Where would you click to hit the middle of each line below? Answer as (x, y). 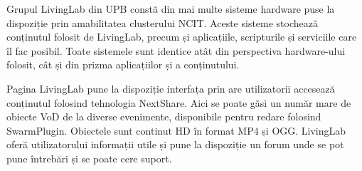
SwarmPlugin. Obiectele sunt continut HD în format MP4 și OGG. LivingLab (176, 130)
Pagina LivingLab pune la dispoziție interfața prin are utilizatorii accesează (171, 88)
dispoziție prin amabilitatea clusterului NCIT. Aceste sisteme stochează (162, 22)
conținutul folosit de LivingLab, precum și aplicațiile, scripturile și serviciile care (182, 37)
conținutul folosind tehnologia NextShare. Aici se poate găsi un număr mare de (179, 102)
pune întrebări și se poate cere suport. (89, 158)
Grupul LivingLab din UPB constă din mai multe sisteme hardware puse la (171, 9)
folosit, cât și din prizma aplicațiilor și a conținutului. (123, 64)
